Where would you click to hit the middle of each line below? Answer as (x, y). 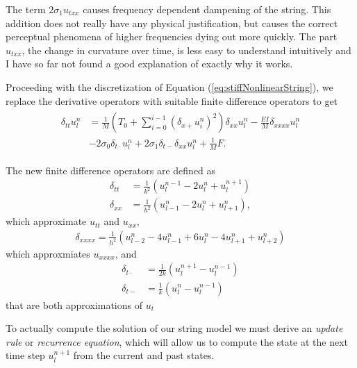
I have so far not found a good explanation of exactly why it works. (149, 64)
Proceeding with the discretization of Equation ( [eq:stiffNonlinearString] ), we (169, 86)
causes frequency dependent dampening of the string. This (207, 9)
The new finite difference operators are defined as (111, 170)
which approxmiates (48, 253)
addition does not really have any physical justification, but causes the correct (172, 23)
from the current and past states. (144, 355)
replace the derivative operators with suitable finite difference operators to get (172, 100)
